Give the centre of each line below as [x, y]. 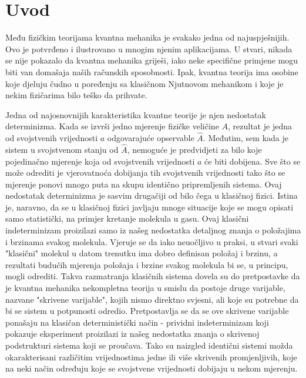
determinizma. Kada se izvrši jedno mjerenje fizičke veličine [112, 126]
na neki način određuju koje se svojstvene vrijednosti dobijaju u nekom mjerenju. [152, 368]
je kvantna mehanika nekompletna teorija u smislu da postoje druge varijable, [145, 288]
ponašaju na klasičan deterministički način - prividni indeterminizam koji [137, 322]
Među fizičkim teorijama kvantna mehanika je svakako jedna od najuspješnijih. [147, 37]
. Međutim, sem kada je [246, 138]
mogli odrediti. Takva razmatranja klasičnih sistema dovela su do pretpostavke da [153, 276]
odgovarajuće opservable [151, 138]
